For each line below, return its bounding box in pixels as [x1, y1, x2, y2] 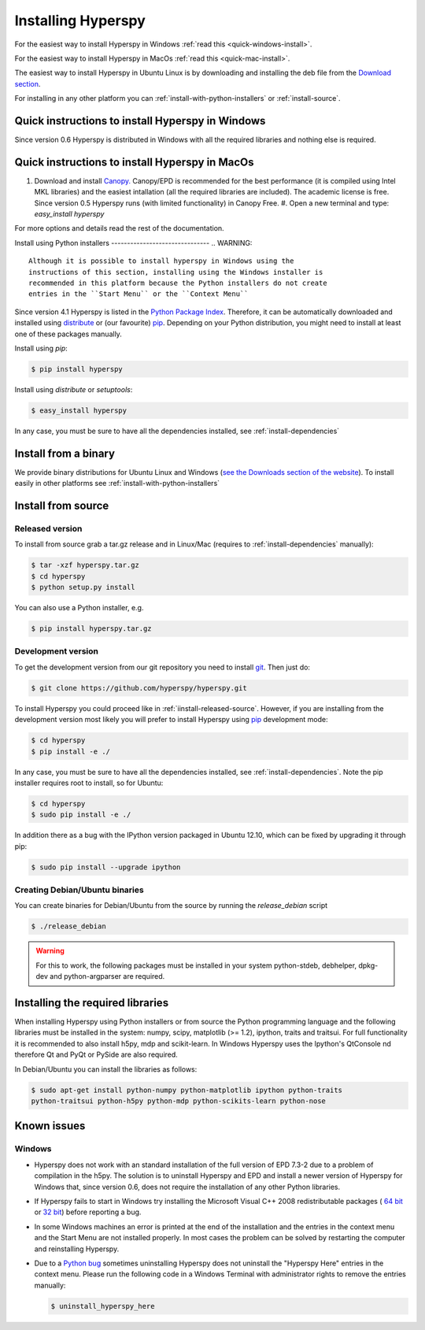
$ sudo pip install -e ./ [31, 810, 131, 819]
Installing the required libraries [14, 996, 169, 1010]
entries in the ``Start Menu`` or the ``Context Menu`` [28, 290, 249, 298]
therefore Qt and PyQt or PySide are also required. [14, 1050, 179, 1059]
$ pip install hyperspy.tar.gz [31, 624, 153, 633]
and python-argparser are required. [50, 972, 165, 981]
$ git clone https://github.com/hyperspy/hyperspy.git [31, 684, 247, 692]
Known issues [14, 1119, 86, 1133]
